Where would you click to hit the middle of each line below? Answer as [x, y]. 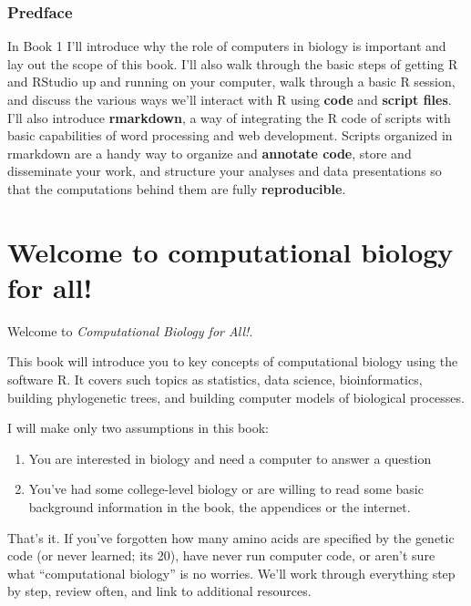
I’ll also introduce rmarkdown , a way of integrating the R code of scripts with [229, 117]
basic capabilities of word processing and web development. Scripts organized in [230, 135]
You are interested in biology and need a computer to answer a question [230, 458]
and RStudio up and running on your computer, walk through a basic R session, [231, 82]
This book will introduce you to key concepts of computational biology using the [233, 361]
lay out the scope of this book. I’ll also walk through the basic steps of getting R [233, 63]
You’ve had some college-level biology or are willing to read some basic [226, 489]
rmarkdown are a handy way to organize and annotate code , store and [210, 153]
